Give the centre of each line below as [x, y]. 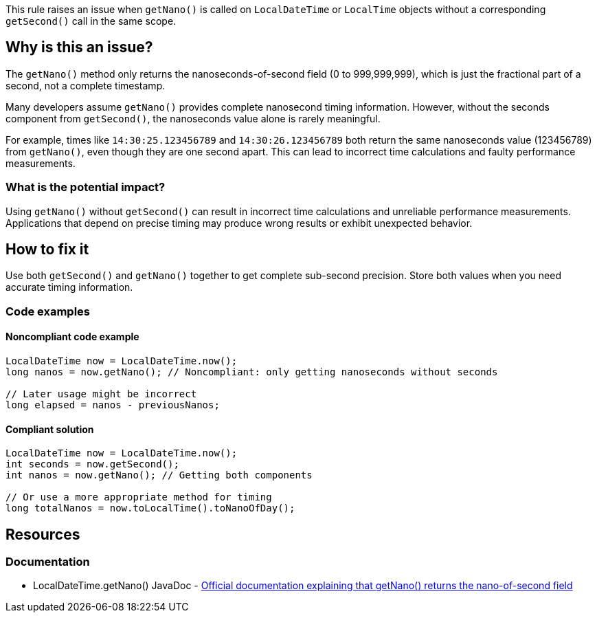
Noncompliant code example [72, 337]
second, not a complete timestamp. [86, 85]
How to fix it [47, 250]
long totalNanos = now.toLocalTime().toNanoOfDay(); [150, 508]
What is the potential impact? [86, 187]
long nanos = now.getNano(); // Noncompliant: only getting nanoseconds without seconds [252, 372]
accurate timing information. [69, 287]
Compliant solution [50, 429]
